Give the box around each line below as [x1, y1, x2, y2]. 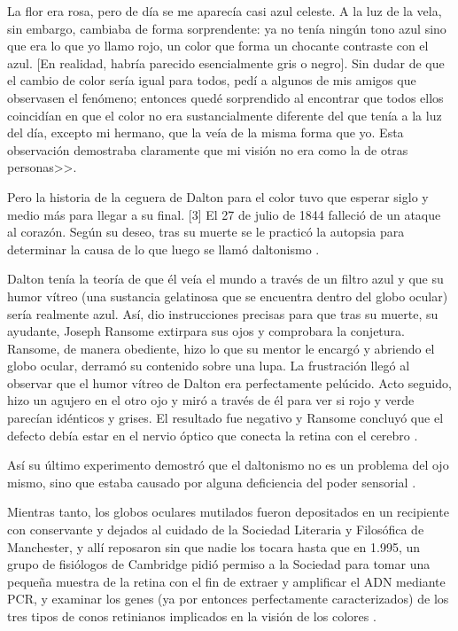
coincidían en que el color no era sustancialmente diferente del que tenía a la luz [7, 105, 442, 124]
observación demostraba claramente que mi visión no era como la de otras [7, 140, 408, 159]
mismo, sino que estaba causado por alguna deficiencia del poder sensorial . [7, 472, 416, 491]
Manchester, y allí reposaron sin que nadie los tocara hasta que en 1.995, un [7, 537, 421, 556]
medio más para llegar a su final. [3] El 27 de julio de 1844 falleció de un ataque [7, 205, 441, 223]
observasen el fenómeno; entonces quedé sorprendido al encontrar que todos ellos [7, 88, 444, 106]
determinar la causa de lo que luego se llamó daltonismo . [7, 239, 320, 258]
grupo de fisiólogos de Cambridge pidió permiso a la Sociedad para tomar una [7, 555, 431, 573]
